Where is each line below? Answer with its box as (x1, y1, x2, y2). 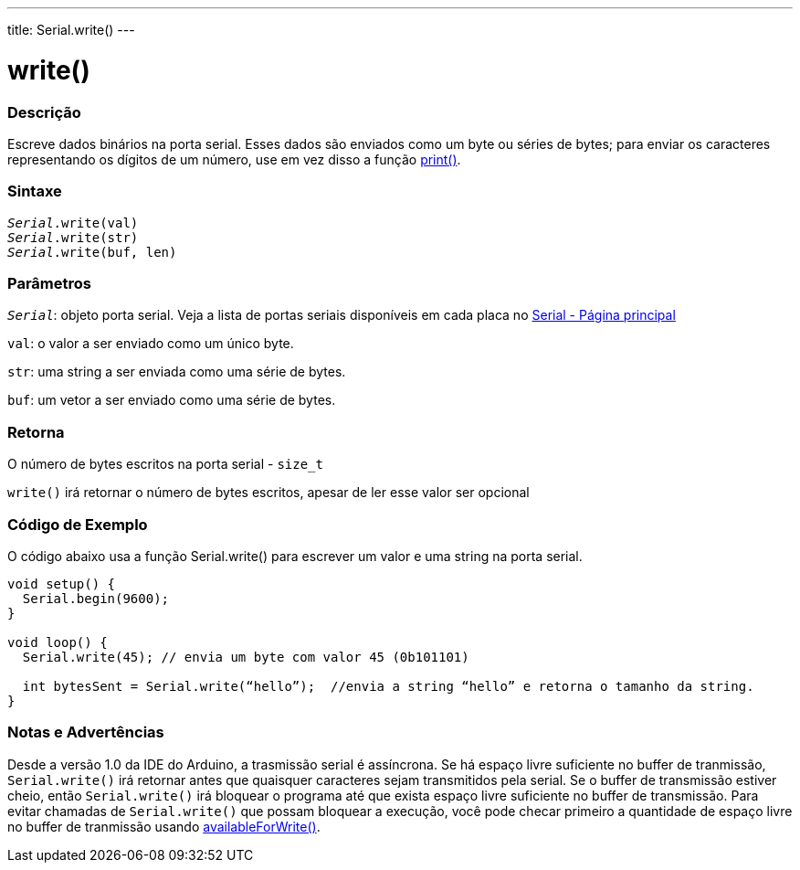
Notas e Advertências (7, 723, 164, 742)
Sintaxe (7, 182, 62, 201)
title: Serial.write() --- (7, 22, 135, 37)
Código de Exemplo (7, 515, 148, 534)
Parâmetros (7, 274, 91, 292)
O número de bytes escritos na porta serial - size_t (7, 456, 323, 472)
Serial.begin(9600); (22, 590, 170, 606)
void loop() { (7, 634, 108, 650)
